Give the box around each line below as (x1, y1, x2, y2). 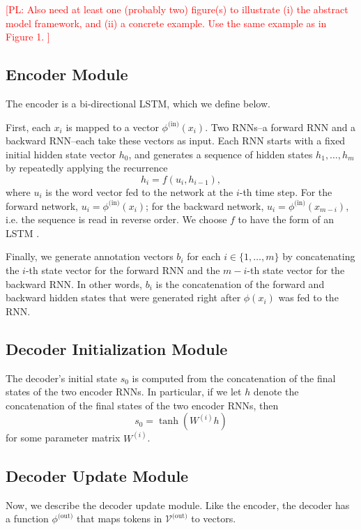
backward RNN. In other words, (6, 276, 142, 291)
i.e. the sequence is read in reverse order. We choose (6, 212, 227, 227)
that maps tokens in (77, 511, 162, 526)
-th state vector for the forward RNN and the (25, 262, 220, 277)
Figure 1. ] (6, 29, 50, 44)
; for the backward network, (146, 198, 264, 213)
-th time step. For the (239, 184, 332, 199)
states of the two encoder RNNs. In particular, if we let (6, 384, 242, 399)
